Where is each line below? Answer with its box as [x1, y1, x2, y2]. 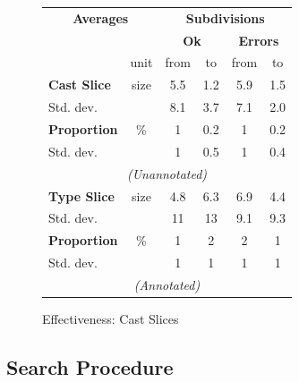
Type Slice [48, 186, 115, 205]
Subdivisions [185, 8, 265, 27]
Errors [238, 30, 279, 49]
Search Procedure [6, 352, 174, 380]
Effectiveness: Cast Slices [42, 309, 179, 327]
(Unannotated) [126, 164, 208, 183]
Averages [73, 8, 129, 27]
